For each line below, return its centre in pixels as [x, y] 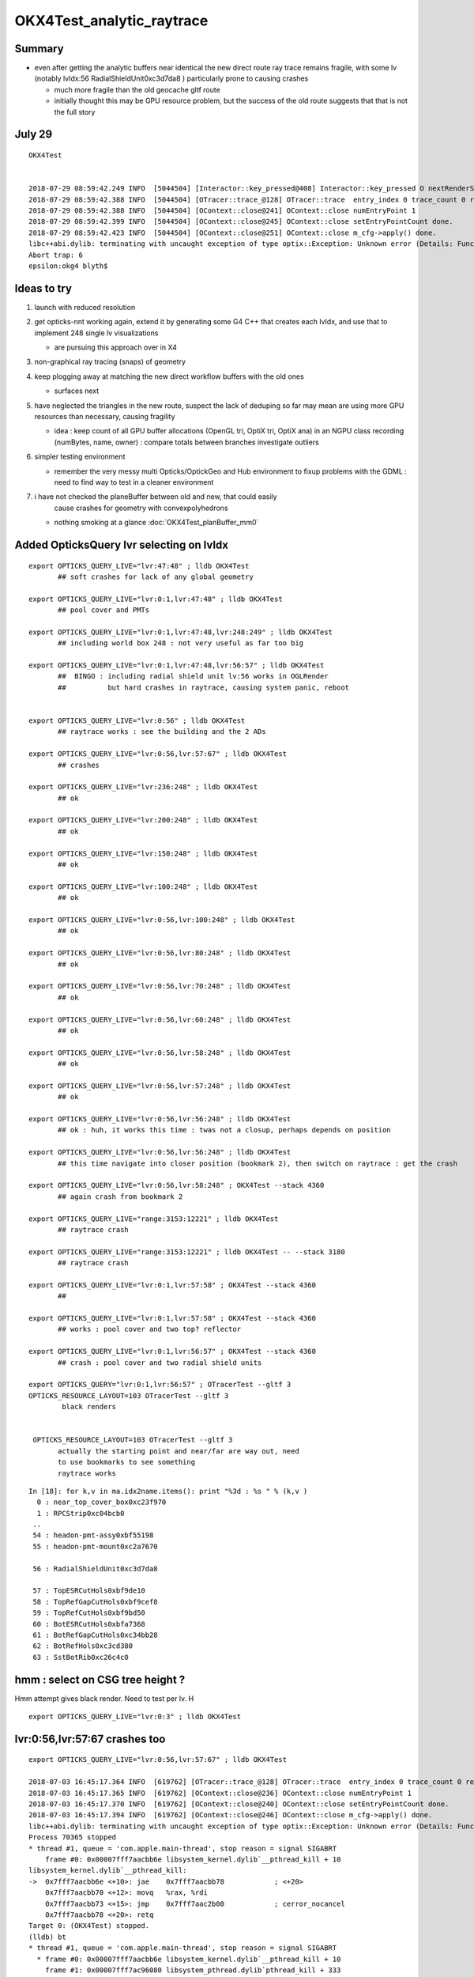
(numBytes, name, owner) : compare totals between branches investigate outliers [186, 442]
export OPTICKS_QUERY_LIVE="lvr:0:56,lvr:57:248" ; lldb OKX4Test [160, 1086]
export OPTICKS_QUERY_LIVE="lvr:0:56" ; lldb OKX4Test [137, 720]
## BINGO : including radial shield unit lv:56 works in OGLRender [193, 677]
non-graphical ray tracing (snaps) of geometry [110, 362]
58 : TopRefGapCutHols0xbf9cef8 [95, 1602]
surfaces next [77, 391]
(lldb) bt [47, 1937]
